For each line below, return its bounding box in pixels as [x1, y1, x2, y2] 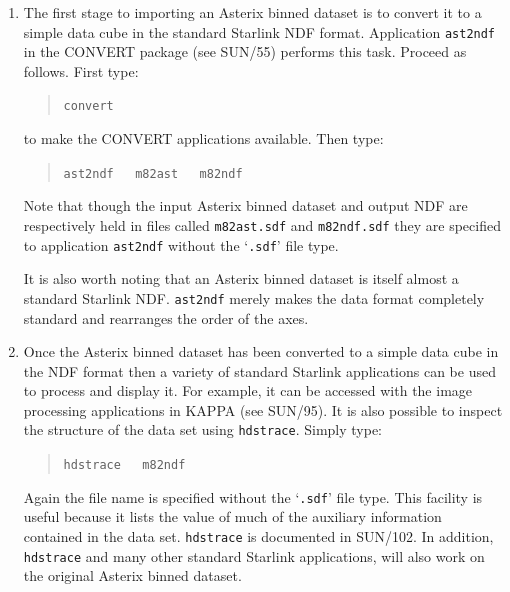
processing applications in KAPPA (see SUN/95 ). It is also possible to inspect [23, 399, 503, 420]
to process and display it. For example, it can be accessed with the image [23, 380, 473, 401]
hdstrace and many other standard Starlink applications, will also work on [23, 545, 485, 566]
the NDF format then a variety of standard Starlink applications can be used [23, 360, 496, 381]
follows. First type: [23, 60, 139, 81]
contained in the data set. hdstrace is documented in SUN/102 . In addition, [23, 526, 494, 547]
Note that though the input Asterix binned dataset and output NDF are [23, 195, 468, 216]
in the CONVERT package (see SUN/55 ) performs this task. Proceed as [23, 41, 467, 62]
